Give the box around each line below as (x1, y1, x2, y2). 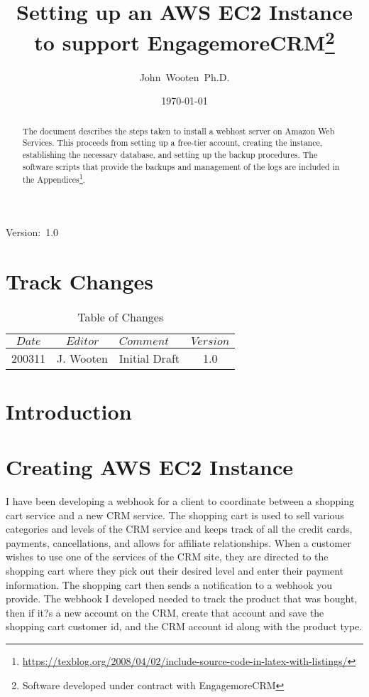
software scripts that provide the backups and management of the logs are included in (22, 160, 340, 172)
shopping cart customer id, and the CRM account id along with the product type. (6, 619, 363, 634)
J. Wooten (57, 349, 108, 366)
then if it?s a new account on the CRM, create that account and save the (6, 605, 324, 619)
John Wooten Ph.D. (139, 69, 230, 84)
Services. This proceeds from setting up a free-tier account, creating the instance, (22, 137, 323, 149)
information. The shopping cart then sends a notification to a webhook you (6, 577, 333, 592)
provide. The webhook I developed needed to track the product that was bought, (6, 591, 358, 606)
